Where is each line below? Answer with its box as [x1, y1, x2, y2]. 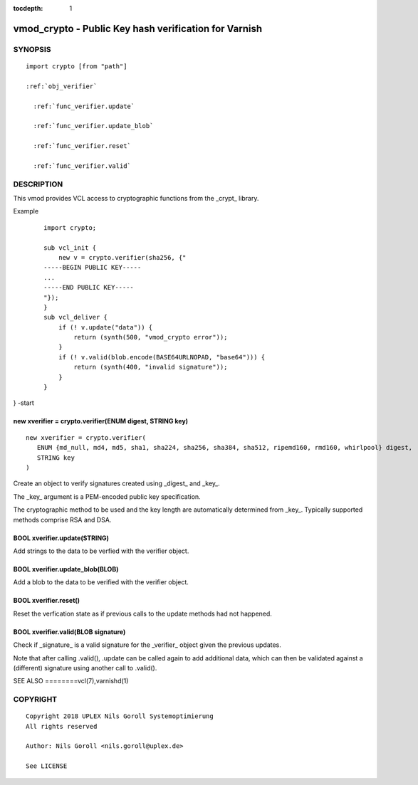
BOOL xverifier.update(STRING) [13, 534, 110, 542]
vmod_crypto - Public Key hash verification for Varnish [13, 22, 263, 35]
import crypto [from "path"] [26, 62, 127, 70]
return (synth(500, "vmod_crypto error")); [73, 333, 228, 342]
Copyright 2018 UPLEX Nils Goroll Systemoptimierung [26, 712, 214, 720]
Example [13, 207, 39, 216]
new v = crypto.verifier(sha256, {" [58, 253, 187, 261]
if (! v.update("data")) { [58, 323, 153, 331]
